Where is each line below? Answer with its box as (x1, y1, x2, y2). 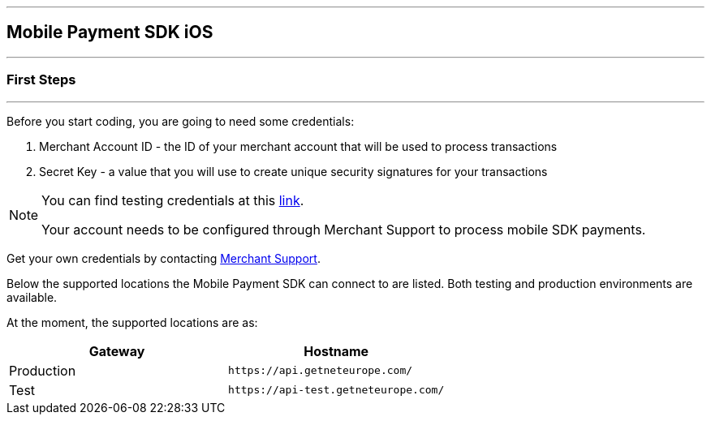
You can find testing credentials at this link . (41, 191, 304, 208)
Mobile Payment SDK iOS (6, 22, 213, 43)
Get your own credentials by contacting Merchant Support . (6, 251, 321, 265)
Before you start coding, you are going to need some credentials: (6, 114, 355, 128)
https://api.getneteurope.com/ (228, 364, 413, 377)
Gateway (88, 342, 145, 359)
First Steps (6, 71, 76, 88)
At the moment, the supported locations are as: (6, 315, 258, 329)
